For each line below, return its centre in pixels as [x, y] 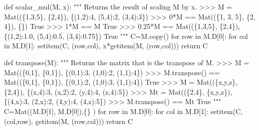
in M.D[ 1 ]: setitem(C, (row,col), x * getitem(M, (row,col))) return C [106, 46]
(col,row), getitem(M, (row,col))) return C [69, 121]
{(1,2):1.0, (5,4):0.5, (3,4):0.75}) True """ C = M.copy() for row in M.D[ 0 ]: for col [126, 36]
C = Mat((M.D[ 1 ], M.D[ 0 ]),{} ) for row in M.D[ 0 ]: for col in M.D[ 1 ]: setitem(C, [123, 111]
